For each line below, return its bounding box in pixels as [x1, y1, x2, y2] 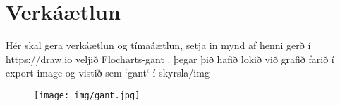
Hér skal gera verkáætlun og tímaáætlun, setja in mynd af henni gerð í [6, 38, 311, 53]
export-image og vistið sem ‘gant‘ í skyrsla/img [6, 65, 210, 80]
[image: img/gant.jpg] [34, 90, 140, 100]
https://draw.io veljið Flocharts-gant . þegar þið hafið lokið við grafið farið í [6, 51, 334, 66]
